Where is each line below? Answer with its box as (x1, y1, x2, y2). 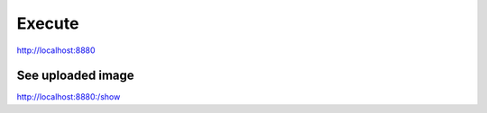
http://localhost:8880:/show (16, 91, 121, 102)
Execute (16, 13, 79, 33)
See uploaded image (16, 68, 134, 83)
